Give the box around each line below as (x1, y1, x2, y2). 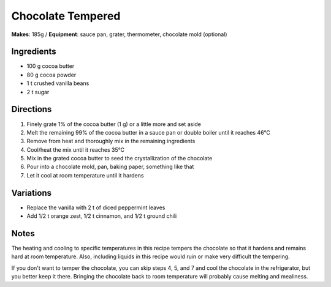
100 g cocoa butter (26, 62, 75, 70)
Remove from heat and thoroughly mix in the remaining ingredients (26, 138, 196, 145)
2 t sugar (26, 88, 50, 95)
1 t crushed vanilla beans (26, 80, 89, 87)
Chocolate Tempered (11, 9, 121, 23)
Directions (11, 104, 52, 114)
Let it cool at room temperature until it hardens (26, 171, 144, 179)
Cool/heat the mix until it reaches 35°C (26, 146, 125, 153)
